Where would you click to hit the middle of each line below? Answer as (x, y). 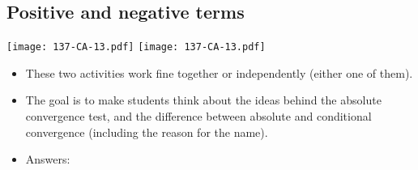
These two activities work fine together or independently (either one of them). (219, 72)
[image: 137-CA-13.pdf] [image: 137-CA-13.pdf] (136, 47)
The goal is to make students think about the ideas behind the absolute (203, 100)
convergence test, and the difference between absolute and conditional (198, 116)
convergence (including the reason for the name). (147, 132)
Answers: (48, 159)
